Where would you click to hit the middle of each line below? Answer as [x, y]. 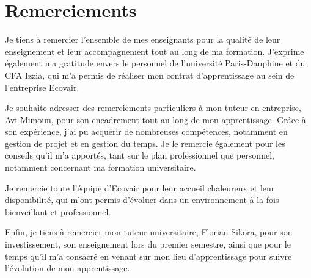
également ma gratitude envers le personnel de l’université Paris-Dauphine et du [155, 63]
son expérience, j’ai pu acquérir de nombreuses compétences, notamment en [146, 131]
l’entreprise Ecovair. [42, 87]
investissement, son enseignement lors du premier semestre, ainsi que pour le [148, 244]
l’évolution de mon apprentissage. [68, 268]
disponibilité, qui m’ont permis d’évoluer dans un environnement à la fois [142, 200]
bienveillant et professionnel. [58, 211]
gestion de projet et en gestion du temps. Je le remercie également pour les [145, 143]
